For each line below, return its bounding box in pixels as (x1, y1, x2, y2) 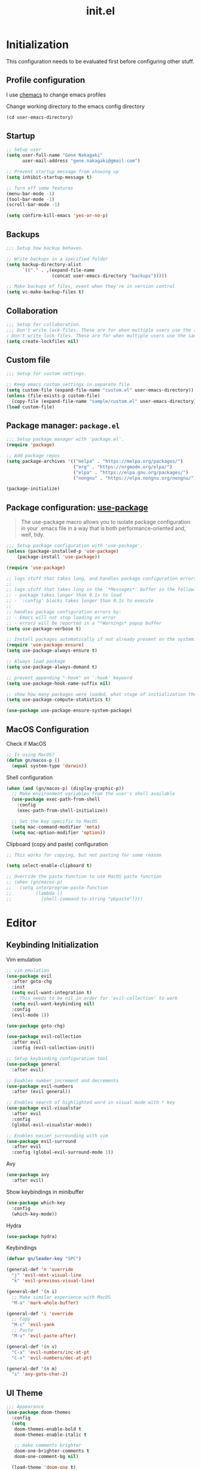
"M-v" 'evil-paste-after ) (11, 1333, 77, 1339)
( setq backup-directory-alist (6, 261, 82, 267)
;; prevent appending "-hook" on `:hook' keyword (6, 674, 133, 681)
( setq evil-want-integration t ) (11, 990, 93, 996)
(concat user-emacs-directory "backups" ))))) (51, 273, 167, 279)
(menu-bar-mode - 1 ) (6, 191, 55, 197)
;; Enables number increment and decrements (6, 1077, 119, 1083)
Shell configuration (6, 773, 53, 781)
